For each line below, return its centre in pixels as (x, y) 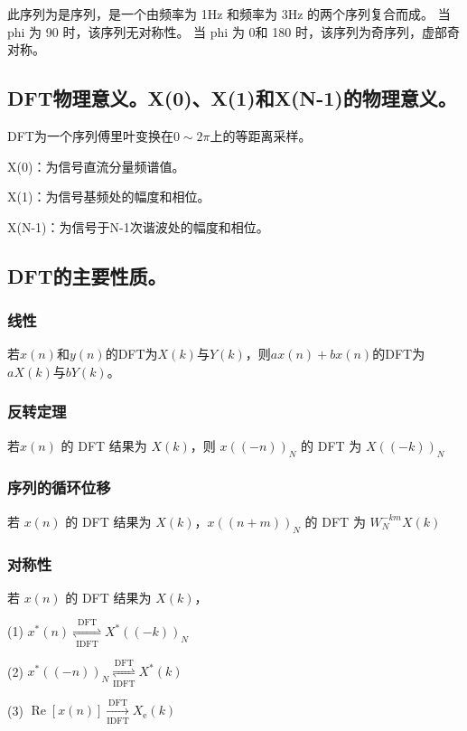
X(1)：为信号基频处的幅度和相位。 (109, 197)
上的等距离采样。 (261, 135)
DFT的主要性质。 (87, 275)
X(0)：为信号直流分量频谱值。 (96, 166)
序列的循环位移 (59, 487)
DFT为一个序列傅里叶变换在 (90, 135)
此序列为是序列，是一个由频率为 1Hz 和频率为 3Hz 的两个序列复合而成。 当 (229, 14)
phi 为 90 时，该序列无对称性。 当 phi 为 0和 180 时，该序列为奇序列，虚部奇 (233, 31)
